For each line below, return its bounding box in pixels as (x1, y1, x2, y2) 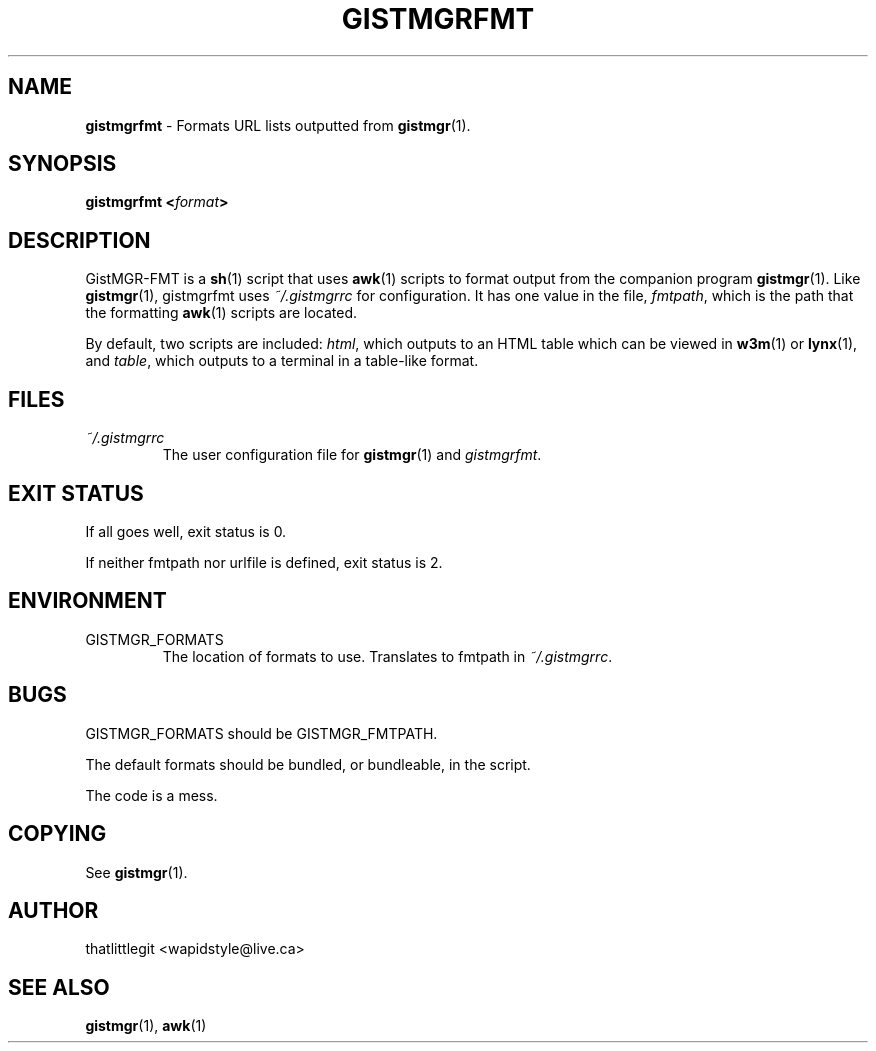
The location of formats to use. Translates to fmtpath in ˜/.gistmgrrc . (162, 647, 613, 665)
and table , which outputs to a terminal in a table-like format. (85, 352, 479, 370)
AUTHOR (8, 897, 99, 923)
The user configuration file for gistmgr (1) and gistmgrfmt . (162, 446, 542, 464)
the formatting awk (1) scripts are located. (85, 304, 358, 322)
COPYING (8, 821, 107, 847)
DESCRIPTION (8, 227, 151, 253)
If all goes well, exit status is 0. (85, 522, 287, 540)
